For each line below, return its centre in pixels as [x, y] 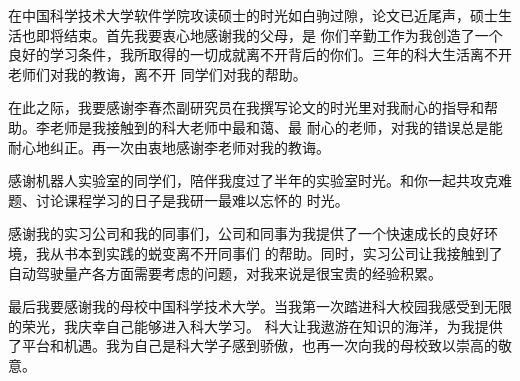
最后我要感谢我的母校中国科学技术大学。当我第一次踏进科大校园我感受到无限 [260, 306]
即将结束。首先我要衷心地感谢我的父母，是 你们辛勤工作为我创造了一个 [269, 34]
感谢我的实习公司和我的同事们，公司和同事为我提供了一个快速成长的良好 [246, 233]
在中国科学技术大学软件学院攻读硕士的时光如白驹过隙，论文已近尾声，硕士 [253, 15]
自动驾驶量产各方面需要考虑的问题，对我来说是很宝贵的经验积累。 [225, 272]
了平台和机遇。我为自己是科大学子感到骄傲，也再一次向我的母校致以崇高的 [253, 345]
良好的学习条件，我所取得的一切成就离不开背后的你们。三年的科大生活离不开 [260, 54]
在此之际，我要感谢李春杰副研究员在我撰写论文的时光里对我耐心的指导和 [246, 107]
